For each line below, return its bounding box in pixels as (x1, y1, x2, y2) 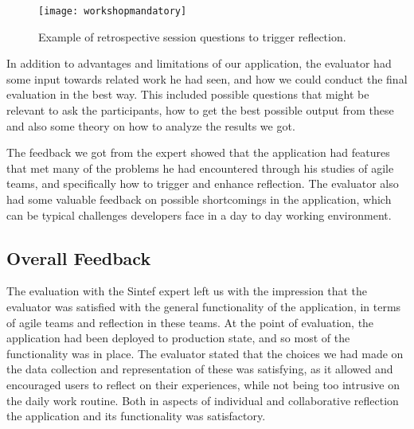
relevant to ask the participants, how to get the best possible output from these (6, 102, 394, 119)
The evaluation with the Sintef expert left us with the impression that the (6, 283, 367, 299)
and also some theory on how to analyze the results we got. (6, 117, 295, 134)
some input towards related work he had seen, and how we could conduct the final (6, 70, 408, 87)
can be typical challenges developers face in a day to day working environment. (6, 206, 392, 223)
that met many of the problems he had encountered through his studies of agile (6, 159, 394, 176)
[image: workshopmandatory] (38, 6, 187, 17)
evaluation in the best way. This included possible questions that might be (6, 86, 369, 103)
